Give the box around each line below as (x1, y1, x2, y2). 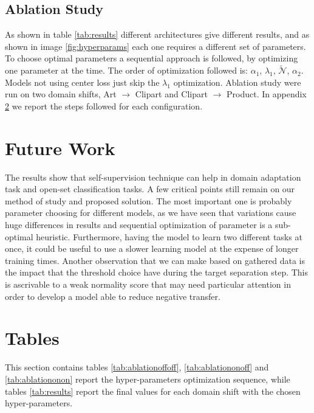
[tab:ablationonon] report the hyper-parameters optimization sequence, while (5, 372, 290, 385)
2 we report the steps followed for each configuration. (5, 99, 203, 112)
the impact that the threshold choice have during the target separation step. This (5, 266, 309, 279)
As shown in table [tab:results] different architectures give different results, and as (5, 28, 310, 41)
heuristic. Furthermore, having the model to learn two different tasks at (36, 230, 302, 243)
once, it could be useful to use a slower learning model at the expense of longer (5, 242, 299, 255)
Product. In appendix (227, 88, 307, 100)
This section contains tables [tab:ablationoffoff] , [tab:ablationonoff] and (5, 361, 269, 373)
